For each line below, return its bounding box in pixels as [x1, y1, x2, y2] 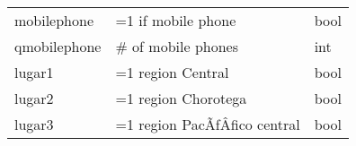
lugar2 [14, 88, 54, 108]
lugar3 [14, 114, 54, 134]
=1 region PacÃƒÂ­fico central [115, 114, 300, 134]
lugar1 [14, 62, 54, 82]
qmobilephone [14, 36, 102, 56]
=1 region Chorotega [115, 88, 247, 108]
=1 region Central [115, 62, 229, 82]
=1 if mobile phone [115, 10, 236, 30]
